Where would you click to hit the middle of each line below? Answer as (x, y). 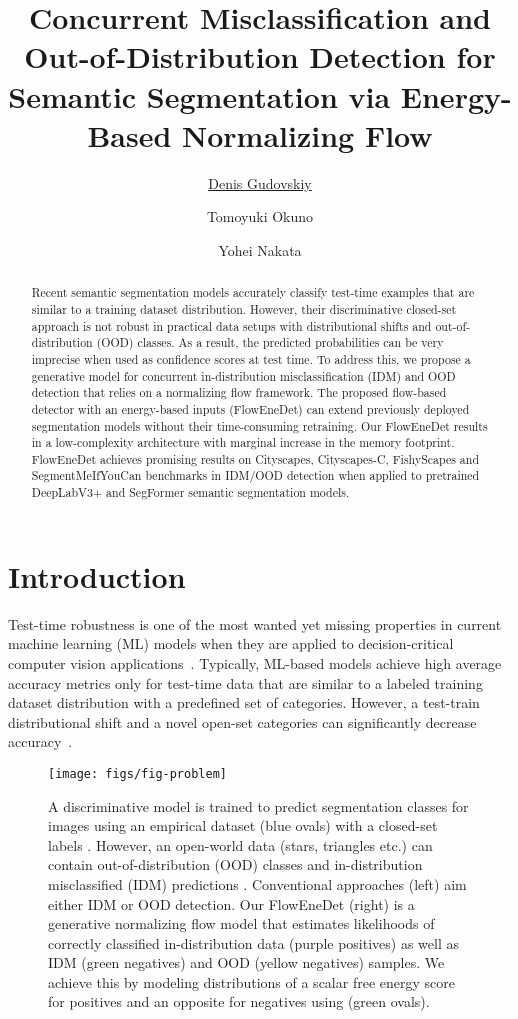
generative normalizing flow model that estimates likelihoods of (241, 923)
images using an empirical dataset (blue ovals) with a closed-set (243, 825)
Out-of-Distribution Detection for (260, 56)
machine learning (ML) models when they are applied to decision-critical (231, 643)
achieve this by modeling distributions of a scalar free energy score (251, 981)
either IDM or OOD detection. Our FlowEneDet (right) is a (231, 903)
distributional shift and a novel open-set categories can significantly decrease (242, 721)
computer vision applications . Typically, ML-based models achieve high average (255, 662)
